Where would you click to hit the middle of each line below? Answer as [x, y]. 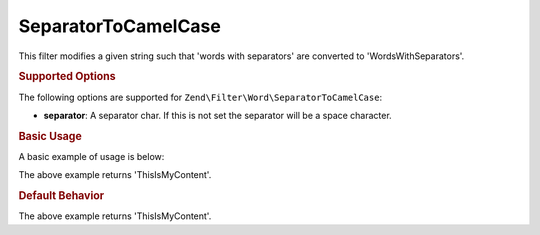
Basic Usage [50, 136]
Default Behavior [61, 196]
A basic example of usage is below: [91, 157]
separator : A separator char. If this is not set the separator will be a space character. [217, 115]
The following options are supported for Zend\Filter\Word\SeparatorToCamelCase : [200, 97]
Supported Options [67, 77]
